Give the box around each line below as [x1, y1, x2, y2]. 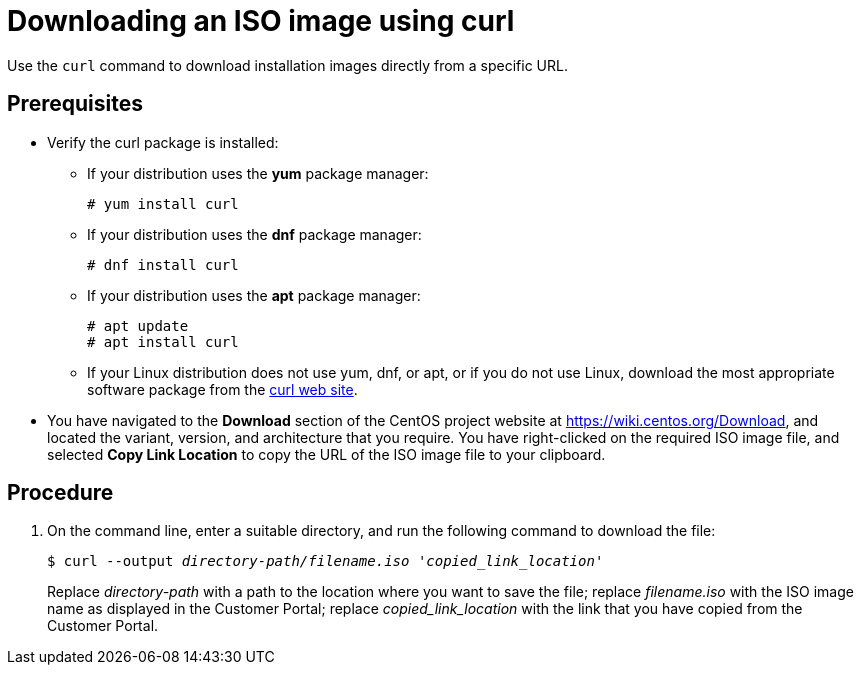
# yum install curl [87, 195, 239, 212]
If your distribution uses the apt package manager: [87, 286, 421, 304]
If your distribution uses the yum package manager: [87, 164, 429, 182]
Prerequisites [7, 91, 143, 117]
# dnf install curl [87, 256, 239, 273]
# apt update [87, 317, 189, 334]
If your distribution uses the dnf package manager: [87, 225, 422, 243]
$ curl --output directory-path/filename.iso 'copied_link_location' [47, 553, 604, 570]
